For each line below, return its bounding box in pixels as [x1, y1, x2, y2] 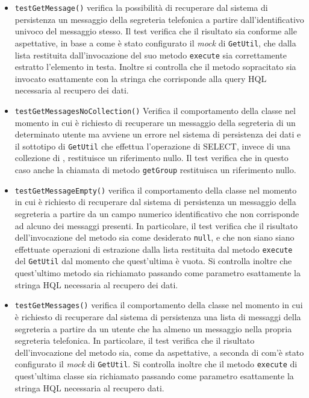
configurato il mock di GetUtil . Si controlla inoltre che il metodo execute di [14, 358, 298, 370]
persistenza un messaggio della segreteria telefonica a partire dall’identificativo [14, 13, 304, 25]
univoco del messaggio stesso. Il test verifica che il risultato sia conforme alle [14, 25, 297, 37]
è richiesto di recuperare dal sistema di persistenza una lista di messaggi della [14, 310, 301, 323]
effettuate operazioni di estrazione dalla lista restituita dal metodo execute [14, 242, 293, 255]
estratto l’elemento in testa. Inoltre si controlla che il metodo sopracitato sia [14, 60, 296, 73]
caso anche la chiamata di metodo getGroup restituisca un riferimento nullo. [14, 163, 296, 176]
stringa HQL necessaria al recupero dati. [14, 381, 164, 394]
